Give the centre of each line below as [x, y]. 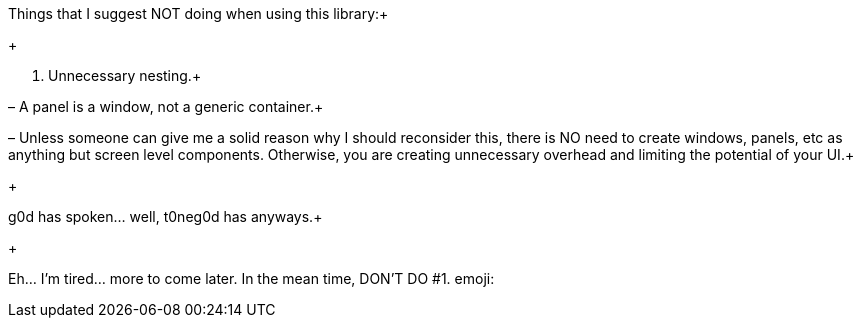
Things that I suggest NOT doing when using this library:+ [198, 13]
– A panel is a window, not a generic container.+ [166, 106]
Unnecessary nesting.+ [125, 75]
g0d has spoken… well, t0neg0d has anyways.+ [165, 216]
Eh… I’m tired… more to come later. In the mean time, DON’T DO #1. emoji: [251, 278]
